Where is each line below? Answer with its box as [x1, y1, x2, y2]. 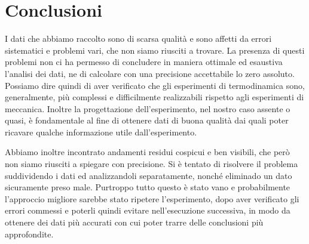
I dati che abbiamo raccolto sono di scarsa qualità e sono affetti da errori [5, 32, 272, 45]
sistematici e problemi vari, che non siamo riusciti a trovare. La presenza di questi [5, 44, 305, 56]
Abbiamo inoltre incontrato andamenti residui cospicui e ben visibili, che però [5, 146, 290, 158]
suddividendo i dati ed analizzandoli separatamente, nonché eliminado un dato [5, 169, 292, 181]
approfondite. [5, 227, 54, 240]
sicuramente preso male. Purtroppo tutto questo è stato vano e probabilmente [5, 181, 290, 193]
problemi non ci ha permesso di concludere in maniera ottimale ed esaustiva [5, 55, 283, 68]
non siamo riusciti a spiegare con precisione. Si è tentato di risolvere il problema [5, 157, 298, 170]
